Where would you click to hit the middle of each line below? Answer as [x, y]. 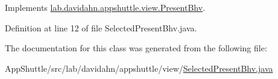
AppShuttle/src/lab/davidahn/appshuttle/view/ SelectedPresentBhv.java [139, 68]
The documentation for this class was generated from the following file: [136, 48]
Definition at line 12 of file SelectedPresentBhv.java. [101, 27]
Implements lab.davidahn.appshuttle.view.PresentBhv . [105, 7]
